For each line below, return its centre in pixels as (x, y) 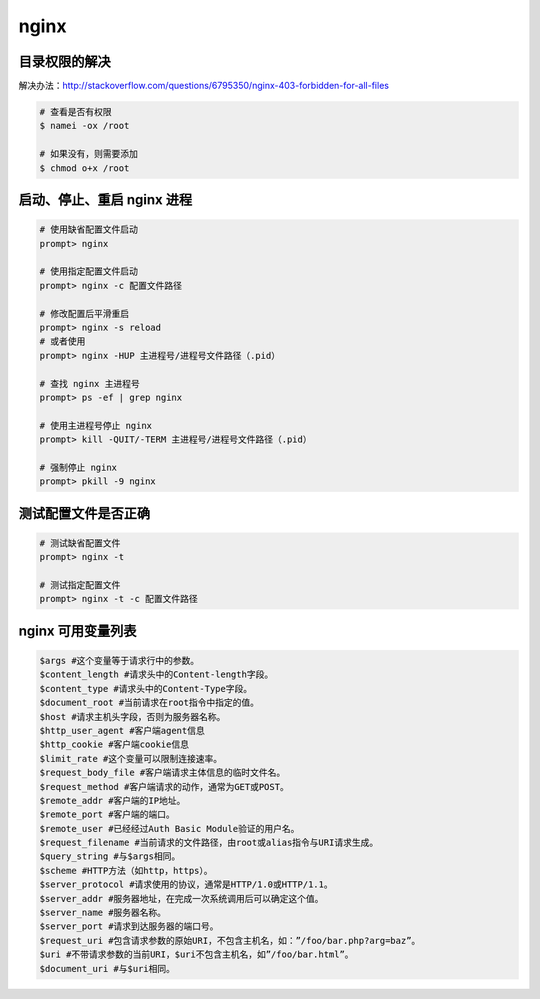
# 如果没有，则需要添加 (89, 154)
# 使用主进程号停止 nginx (96, 425)
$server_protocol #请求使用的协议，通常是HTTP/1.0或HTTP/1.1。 (186, 884)
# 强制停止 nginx (78, 467)
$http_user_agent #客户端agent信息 (122, 730)
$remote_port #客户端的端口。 (107, 814)
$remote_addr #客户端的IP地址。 (112, 800)
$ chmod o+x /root (84, 168)
